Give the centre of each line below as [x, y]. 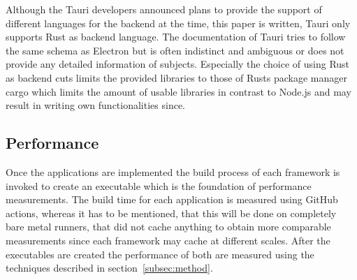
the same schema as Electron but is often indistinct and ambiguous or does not [175, 50]
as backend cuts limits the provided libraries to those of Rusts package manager [176, 77]
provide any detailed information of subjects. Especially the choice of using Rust [178, 64]
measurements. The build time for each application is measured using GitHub [172, 199]
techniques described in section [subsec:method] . [109, 268]
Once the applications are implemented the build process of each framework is [173, 171]
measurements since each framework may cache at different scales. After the [168, 240]
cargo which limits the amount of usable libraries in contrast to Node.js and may [178, 91]
